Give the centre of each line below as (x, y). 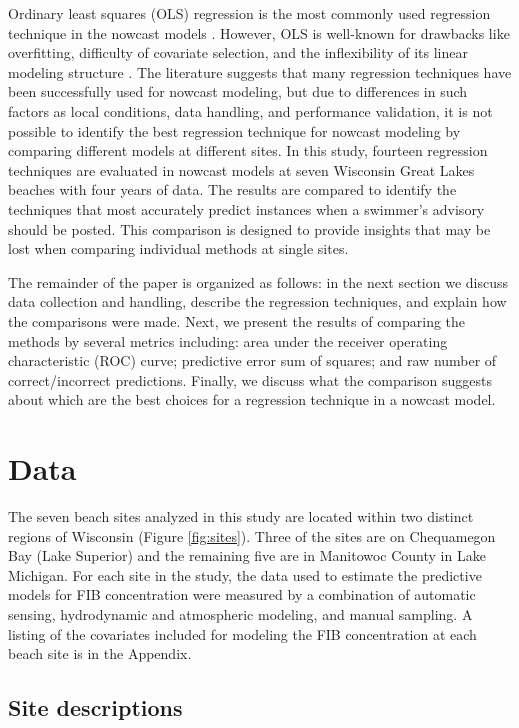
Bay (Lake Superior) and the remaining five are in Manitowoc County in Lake (247, 555)
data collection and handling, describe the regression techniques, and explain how (257, 301)
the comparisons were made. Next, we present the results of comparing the (237, 320)
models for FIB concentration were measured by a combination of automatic (242, 594)
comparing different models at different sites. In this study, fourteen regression (248, 150)
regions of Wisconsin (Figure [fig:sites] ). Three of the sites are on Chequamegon (252, 535)
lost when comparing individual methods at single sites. (178, 248)
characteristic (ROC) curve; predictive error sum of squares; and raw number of (252, 360)
